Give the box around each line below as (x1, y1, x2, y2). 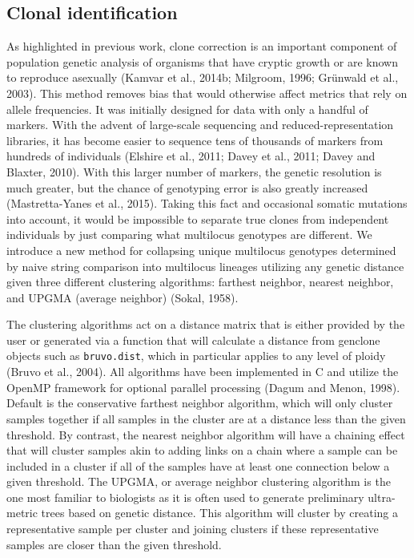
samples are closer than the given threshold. (6, 536, 222, 552)
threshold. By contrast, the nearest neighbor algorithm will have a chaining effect (6, 426, 405, 443)
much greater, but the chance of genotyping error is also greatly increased (6, 179, 368, 196)
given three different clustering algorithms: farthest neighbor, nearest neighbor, (6, 273, 394, 290)
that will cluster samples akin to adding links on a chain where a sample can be (6, 442, 398, 459)
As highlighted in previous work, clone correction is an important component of (6, 38, 397, 55)
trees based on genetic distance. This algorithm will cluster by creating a (41, 504, 398, 521)
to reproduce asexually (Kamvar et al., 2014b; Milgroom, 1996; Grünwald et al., (6, 69, 399, 86)
